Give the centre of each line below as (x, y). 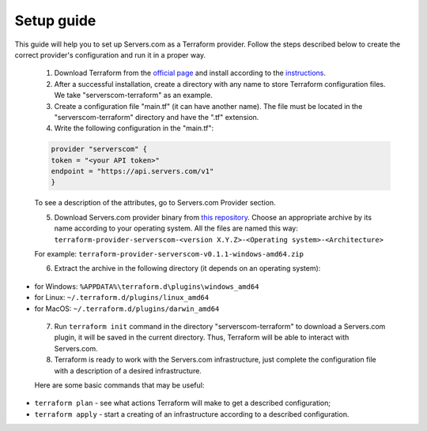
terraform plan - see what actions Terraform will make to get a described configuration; (183, 403)
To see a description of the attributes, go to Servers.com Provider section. (155, 203)
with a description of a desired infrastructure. (128, 370)
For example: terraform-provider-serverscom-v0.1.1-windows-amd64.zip (169, 253)
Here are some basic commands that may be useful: (119, 385)
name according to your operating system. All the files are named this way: (176, 228)
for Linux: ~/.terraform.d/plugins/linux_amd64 (122, 298)
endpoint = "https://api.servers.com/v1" (132, 171)
